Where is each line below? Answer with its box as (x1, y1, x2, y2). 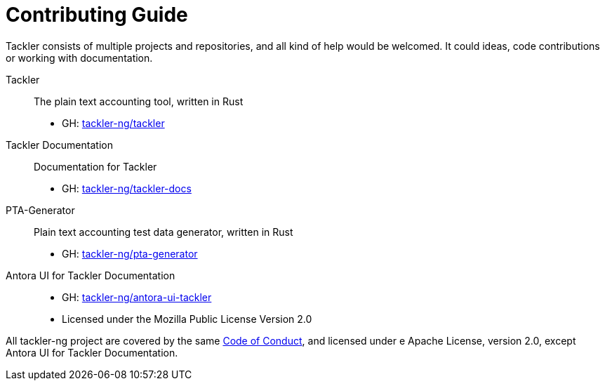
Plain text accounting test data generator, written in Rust (34, 225, 293, 238)
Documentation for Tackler (34, 160, 157, 173)
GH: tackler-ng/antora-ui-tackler (62, 291, 212, 303)
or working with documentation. (6, 51, 153, 64)
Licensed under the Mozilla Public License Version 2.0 (62, 312, 312, 325)
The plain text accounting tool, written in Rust (34, 95, 244, 107)
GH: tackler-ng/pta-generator (62, 247, 198, 260)
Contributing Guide (6, 3, 188, 27)
